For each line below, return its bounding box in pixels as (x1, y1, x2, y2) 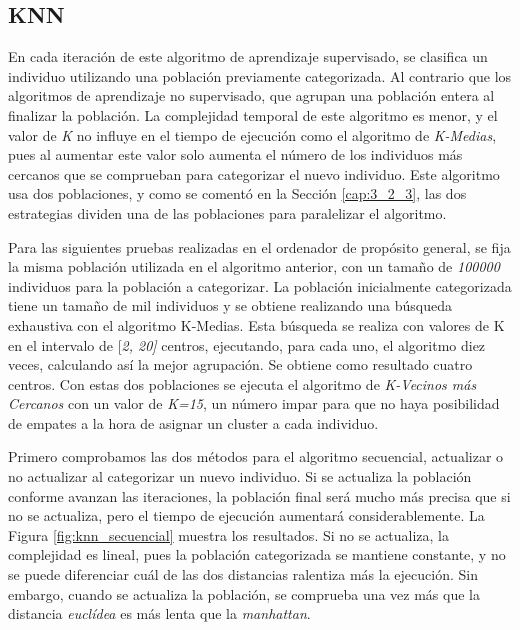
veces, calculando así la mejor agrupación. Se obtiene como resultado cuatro (8, 354, 473, 375)
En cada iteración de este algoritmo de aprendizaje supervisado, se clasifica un (8, 46, 488, 67)
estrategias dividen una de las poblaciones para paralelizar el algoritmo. (8, 202, 447, 223)
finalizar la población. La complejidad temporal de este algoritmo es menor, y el (8, 104, 498, 125)
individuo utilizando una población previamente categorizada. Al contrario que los (8, 65, 512, 86)
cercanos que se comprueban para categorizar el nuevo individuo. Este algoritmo (8, 163, 500, 184)
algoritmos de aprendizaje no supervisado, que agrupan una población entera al (8, 85, 495, 106)
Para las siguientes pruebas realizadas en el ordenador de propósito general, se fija (8, 236, 511, 257)
